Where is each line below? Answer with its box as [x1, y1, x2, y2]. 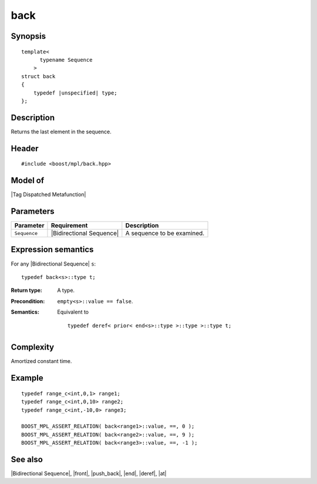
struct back [21, 73, 56, 79]
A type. [57, 287, 75, 294]
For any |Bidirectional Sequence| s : [11, 260, 96, 267]
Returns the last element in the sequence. [11, 128, 112, 135]
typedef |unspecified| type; [33, 89, 117, 96]
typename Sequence [39, 56, 93, 63]
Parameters [11, 206, 55, 216]
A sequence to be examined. [125, 229, 205, 237]
